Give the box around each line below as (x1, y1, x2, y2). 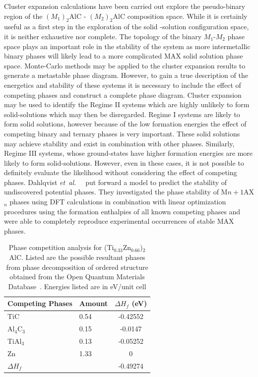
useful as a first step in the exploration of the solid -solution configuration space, (4, 21, 249, 32)
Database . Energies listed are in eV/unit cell (8, 281, 146, 291)
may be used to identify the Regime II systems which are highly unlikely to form (4, 99, 250, 110)
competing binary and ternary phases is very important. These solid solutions (4, 128, 240, 138)
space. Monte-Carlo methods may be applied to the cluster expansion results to (4, 60, 246, 70)
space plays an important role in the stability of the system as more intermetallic (4, 41, 251, 51)
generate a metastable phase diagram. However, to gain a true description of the (4, 70, 248, 80)
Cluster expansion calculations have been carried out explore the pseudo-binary (4, 1, 246, 11)
